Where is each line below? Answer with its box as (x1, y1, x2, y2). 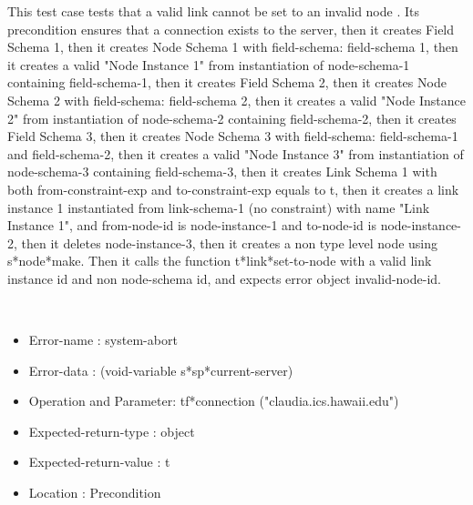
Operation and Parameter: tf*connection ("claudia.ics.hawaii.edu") (28, 391, 399, 410)
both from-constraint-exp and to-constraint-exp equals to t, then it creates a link (7, 179, 459, 198)
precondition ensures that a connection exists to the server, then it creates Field (7, 19, 455, 38)
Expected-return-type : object (28, 421, 195, 440)
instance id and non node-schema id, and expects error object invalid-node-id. (7, 268, 441, 288)
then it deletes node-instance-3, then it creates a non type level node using (21, 233, 438, 252)
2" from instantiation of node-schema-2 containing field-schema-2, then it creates (7, 108, 457, 127)
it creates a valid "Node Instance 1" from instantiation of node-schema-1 (7, 55, 410, 74)
